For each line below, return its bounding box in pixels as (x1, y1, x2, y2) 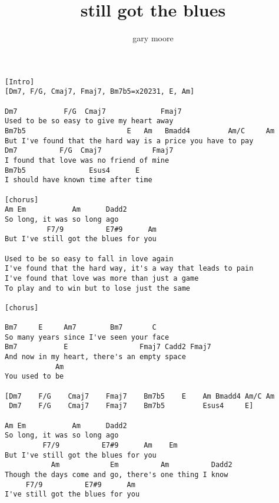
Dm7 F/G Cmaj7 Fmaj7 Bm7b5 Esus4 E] (9, 402, 254, 410)
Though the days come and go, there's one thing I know (5, 470, 228, 479)
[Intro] (5, 77, 35, 86)
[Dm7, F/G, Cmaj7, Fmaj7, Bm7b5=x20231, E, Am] (5, 87, 195, 96)
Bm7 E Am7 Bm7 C (5, 323, 157, 332)
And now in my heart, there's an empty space (5, 353, 186, 361)
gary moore (132, 32, 174, 44)
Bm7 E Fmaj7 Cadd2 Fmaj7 (5, 343, 211, 351)
